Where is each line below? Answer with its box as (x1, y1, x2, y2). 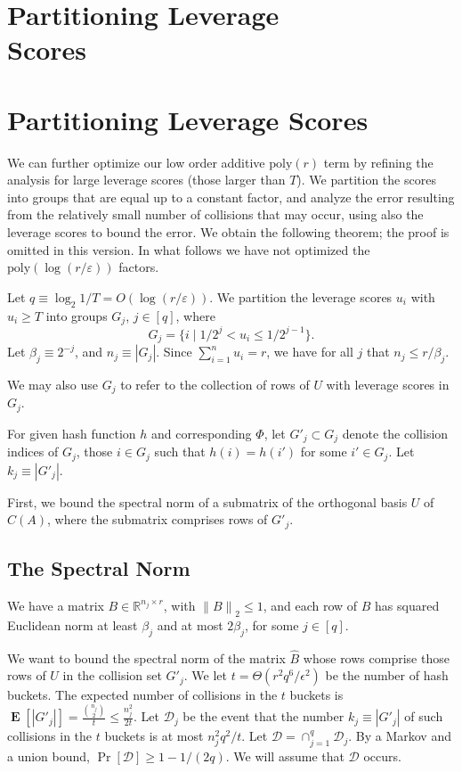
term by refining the (323, 152, 434, 171)
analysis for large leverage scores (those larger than (7, 170, 286, 189)
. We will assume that (225, 746, 344, 765)
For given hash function (7, 423, 136, 442)
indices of (7, 442, 59, 461)
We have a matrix (7, 595, 104, 614)
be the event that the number (182, 707, 344, 726)
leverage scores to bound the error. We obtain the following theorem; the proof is (7, 223, 450, 242)
